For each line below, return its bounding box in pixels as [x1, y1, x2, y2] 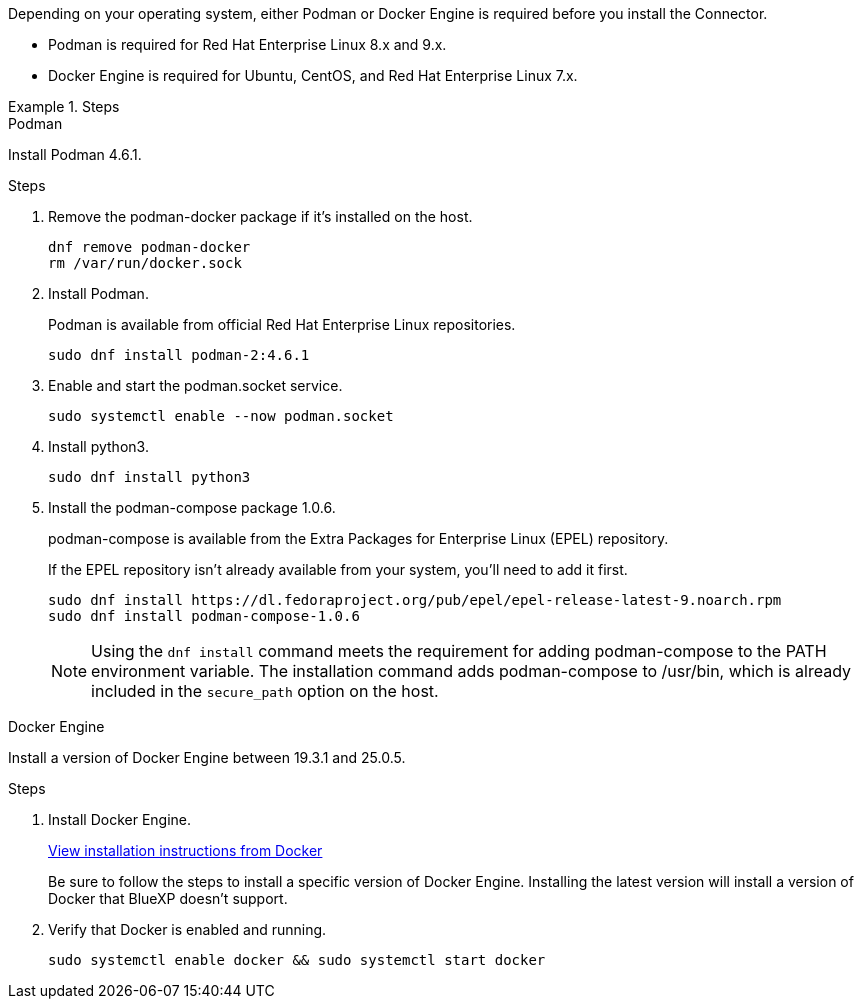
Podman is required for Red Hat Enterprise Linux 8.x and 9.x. [48, 36, 447, 53]
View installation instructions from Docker [48, 842, 323, 859]
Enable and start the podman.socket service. [48, 377, 343, 394]
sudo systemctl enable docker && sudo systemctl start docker [48, 952, 546, 968]
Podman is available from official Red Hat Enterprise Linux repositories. [48, 316, 516, 333]
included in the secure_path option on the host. [91, 681, 439, 701]
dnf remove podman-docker [48, 239, 251, 255]
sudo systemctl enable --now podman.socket [48, 408, 394, 424]
